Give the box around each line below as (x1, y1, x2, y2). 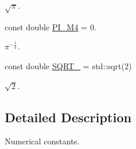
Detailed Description (5, 108, 132, 126)
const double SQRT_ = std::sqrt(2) (5, 59, 132, 72)
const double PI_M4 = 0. (5, 20, 96, 33)
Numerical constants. (5, 135, 80, 147)
